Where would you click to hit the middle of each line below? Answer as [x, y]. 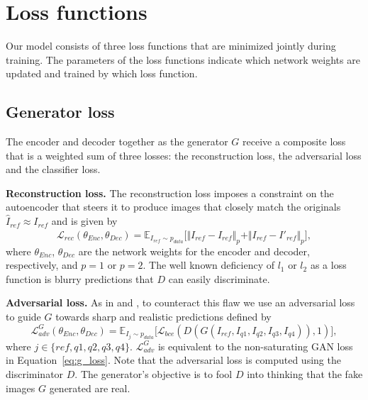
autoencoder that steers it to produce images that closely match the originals [173, 207]
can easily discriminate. [219, 278]
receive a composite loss [294, 141]
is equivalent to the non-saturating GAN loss [255, 346]
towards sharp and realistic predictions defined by [163, 317]
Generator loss [60, 112]
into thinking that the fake [305, 373]
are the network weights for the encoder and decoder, [194, 251]
